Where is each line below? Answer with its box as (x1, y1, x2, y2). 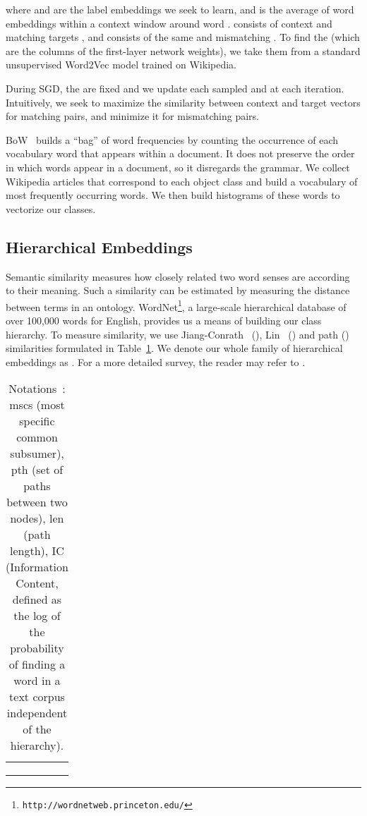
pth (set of (11, 461, 64, 478)
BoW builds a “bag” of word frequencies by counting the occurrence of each (6, 132, 339, 147)
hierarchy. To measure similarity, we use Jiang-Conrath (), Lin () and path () (6, 327, 349, 341)
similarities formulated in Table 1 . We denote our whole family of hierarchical (6, 341, 343, 355)
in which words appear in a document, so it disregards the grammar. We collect (6, 159, 350, 174)
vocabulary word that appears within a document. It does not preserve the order (6, 146, 355, 161)
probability (10, 640, 64, 657)
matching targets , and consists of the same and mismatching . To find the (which (6, 30, 360, 44)
